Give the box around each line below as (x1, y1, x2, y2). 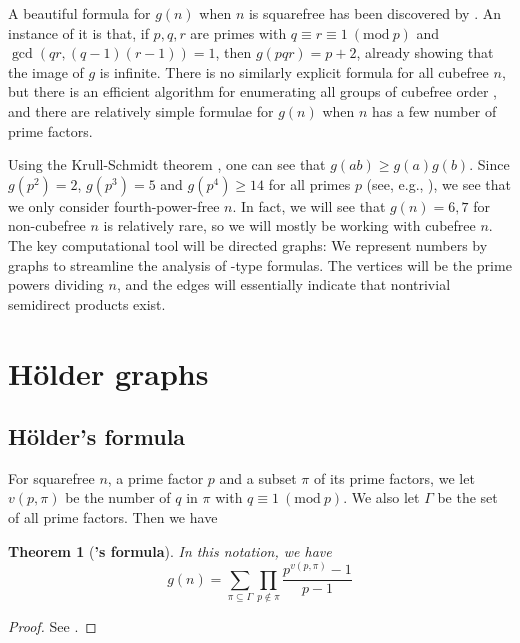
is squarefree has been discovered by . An (248, 3, 501, 23)
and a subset (219, 467, 297, 488)
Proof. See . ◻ (8, 616, 97, 637)
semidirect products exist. (8, 293, 166, 314)
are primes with (190, 22, 287, 43)
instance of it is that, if (8, 22, 149, 43)
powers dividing (8, 274, 104, 295)
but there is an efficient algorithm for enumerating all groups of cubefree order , (8, 81, 497, 102)
